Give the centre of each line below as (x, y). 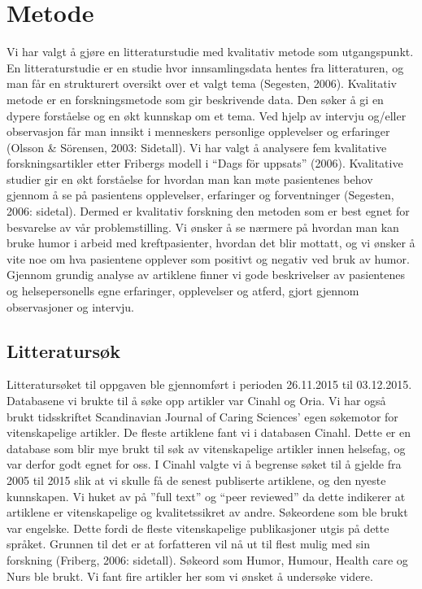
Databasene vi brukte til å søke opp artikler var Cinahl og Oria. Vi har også (196, 401)
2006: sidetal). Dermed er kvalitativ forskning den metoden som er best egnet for (208, 211)
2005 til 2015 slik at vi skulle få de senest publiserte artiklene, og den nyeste (196, 480)
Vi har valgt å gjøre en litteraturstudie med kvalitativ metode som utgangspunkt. (210, 52)
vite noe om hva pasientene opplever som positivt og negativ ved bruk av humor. (208, 258)
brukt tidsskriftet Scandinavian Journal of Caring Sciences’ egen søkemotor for (202, 416)
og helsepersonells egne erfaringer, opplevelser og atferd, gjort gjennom (183, 291)
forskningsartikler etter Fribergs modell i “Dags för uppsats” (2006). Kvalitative (205, 163)
